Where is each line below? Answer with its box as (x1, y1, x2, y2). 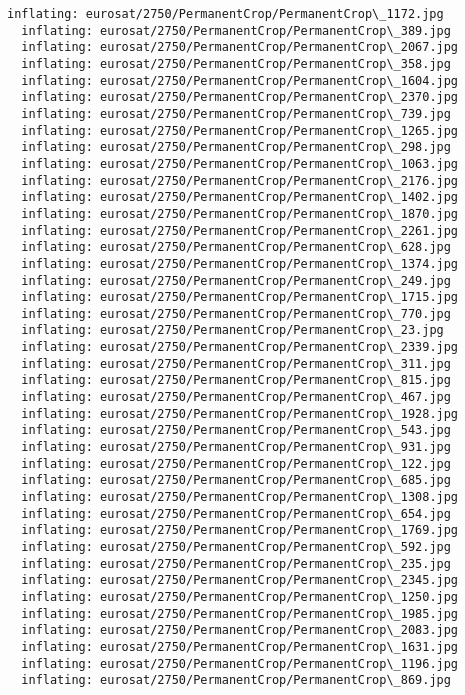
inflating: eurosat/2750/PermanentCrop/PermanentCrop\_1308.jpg (21, 490, 459, 505)
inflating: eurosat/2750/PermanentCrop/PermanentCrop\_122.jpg (21, 456, 451, 471)
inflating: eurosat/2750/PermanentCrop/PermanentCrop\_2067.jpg (21, 40, 459, 55)
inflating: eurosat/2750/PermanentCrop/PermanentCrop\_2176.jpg (21, 173, 459, 188)
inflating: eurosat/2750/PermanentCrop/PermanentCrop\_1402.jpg (21, 190, 459, 205)
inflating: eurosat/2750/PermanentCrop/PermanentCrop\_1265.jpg (21, 123, 459, 138)
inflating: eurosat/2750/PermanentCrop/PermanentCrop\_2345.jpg (21, 573, 459, 588)
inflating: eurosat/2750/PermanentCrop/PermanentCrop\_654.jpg (21, 506, 451, 521)
